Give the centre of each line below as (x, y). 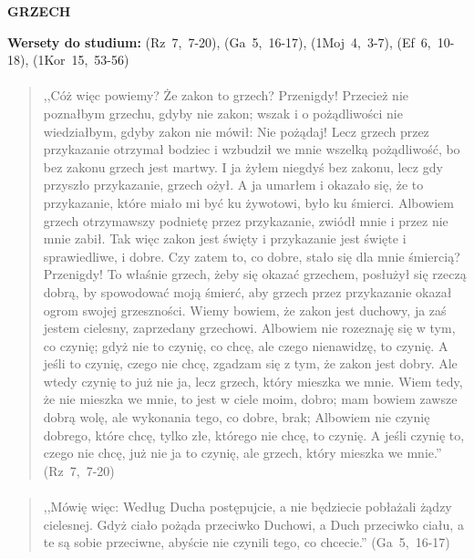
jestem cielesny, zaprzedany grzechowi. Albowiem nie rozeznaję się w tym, (249, 328)
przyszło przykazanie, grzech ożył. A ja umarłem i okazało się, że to (233, 185)
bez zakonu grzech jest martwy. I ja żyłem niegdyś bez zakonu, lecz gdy (243, 166)
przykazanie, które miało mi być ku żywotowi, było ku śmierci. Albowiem (248, 202)
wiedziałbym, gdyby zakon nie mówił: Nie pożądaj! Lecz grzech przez (236, 131)
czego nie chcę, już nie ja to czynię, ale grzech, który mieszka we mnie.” (242, 453)
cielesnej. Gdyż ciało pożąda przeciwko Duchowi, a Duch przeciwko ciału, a (253, 524)
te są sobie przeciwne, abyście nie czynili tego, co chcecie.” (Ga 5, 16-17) (247, 542)
